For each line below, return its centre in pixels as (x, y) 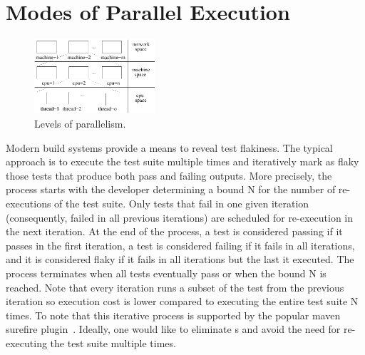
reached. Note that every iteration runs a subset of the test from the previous (175, 287)
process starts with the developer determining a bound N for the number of (171, 189)
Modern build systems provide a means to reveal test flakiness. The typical (169, 147)
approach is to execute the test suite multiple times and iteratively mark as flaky (182, 161)
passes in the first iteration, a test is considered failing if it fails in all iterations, (180, 245)
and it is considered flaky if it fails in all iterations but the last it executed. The (180, 259)
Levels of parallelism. (80, 123)
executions (29, 203)
